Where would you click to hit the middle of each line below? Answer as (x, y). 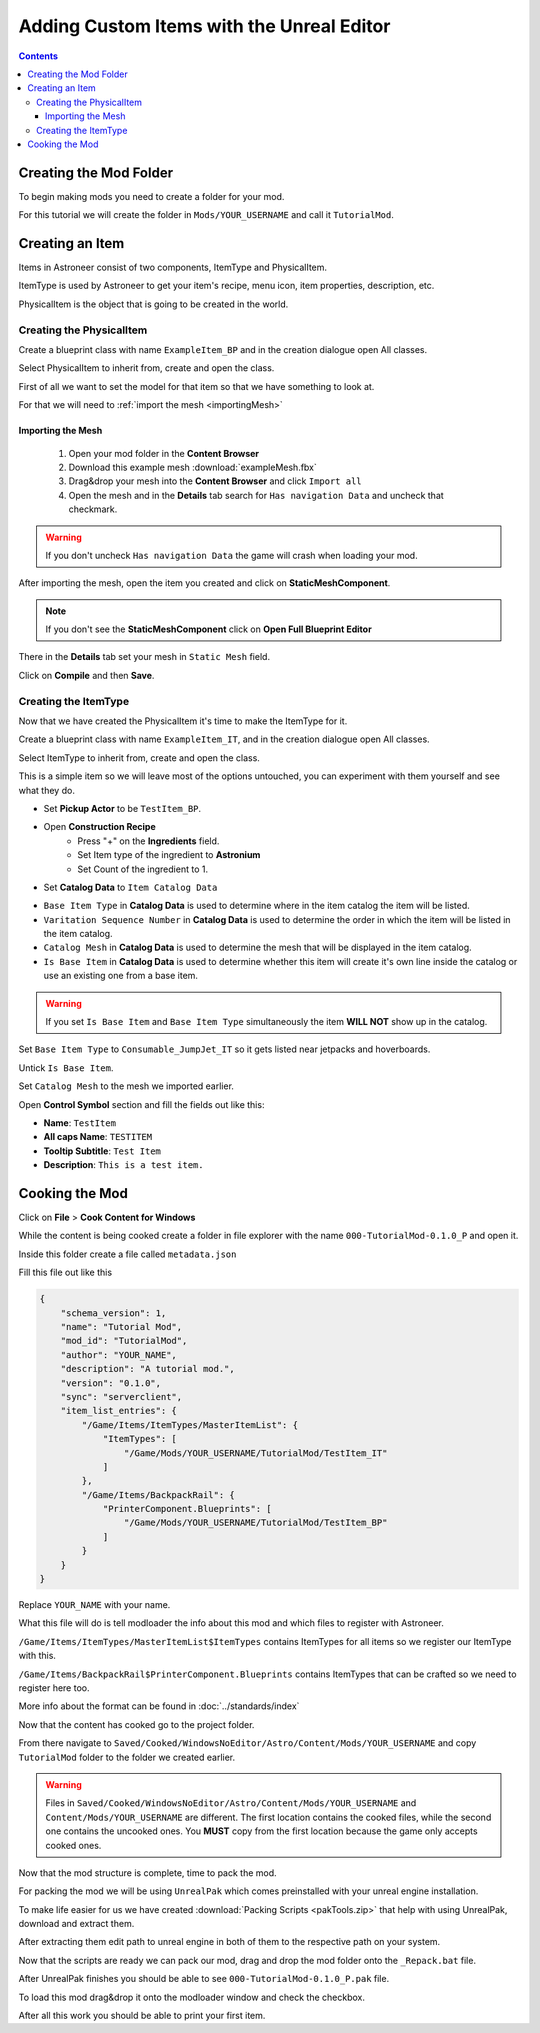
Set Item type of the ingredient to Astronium (169, 855)
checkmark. (93, 509)
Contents (38, 56)
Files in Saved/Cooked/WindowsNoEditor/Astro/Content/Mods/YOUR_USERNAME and (231, 1803)
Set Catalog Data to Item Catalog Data (130, 887)
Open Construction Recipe (100, 827)
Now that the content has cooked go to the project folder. (136, 1724)
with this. (37, 1656)
